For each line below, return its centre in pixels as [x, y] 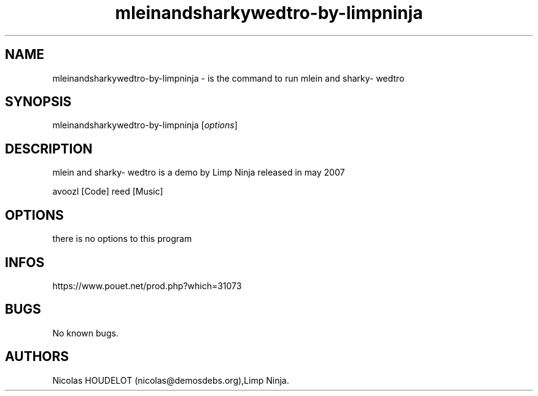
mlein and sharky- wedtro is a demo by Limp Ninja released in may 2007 [199, 173]
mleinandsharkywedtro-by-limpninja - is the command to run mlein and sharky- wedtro [228, 78]
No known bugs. [85, 333]
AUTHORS [37, 357]
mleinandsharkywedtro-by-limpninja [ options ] [145, 125]
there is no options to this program [122, 239]
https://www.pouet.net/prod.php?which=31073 [147, 285]
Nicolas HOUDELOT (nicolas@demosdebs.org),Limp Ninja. [171, 380]
